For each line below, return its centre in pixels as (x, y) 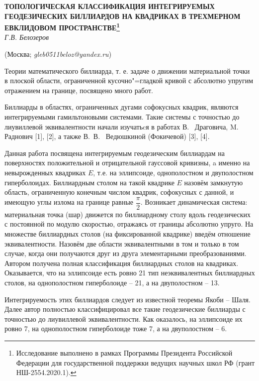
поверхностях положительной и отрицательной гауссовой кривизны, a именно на (127, 163)
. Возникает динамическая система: (194, 202)
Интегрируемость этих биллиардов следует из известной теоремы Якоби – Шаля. (128, 299)
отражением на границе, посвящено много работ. (79, 90)
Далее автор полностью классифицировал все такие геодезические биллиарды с (125, 309)
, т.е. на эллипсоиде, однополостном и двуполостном (173, 172)
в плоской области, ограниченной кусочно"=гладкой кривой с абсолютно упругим (129, 80)
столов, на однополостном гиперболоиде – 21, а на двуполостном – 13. (112, 282)
